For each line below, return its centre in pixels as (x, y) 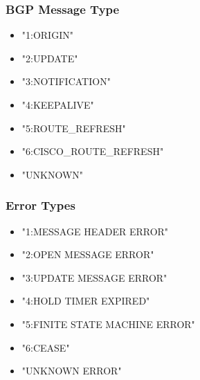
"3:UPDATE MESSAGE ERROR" (94, 277)
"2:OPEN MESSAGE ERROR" (88, 254)
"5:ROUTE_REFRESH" (74, 128)
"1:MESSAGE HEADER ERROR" (95, 231)
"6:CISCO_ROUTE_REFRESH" (93, 151)
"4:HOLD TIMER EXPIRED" (86, 301)
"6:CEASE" (46, 347)
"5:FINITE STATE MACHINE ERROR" (108, 324)
